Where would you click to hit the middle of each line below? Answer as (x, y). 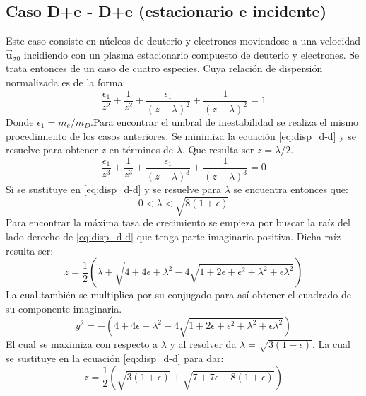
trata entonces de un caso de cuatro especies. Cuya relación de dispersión (164, 68)
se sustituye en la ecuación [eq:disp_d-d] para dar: (115, 358)
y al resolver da (203, 344)
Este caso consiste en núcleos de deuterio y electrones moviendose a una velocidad (183, 41)
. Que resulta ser (218, 150)
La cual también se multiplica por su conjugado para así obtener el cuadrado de (179, 295)
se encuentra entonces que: (291, 189)
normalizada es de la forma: (66, 82)
